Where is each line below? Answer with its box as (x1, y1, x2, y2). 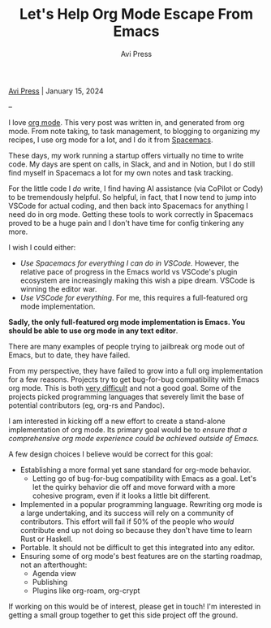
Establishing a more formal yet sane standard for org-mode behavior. (19, 465, 252, 474)
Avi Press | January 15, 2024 (8, 86, 104, 96)
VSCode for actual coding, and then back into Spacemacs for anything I (8, 201, 249, 210)
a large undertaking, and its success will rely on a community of (19, 508, 234, 518)
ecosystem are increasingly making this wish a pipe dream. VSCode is (19, 275, 256, 285)
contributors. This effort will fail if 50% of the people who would (19, 517, 234, 526)
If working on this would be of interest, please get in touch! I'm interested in (8, 601, 261, 611)
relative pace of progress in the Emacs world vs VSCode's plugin (19, 266, 238, 276)
